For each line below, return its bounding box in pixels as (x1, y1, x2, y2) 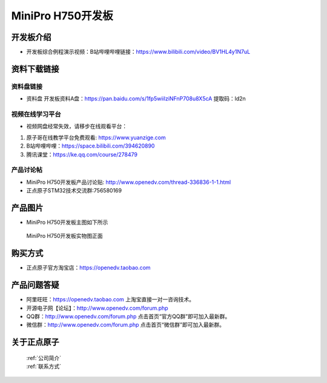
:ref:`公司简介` (26, 354, 62, 361)
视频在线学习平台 (11, 110, 61, 118)
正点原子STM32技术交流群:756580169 (26, 187, 122, 194)
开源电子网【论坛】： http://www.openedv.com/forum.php (26, 304, 169, 312)
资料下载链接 (11, 64, 59, 74)
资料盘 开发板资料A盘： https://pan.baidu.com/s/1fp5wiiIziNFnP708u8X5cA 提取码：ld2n (26, 95, 246, 102)
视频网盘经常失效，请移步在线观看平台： (26, 123, 127, 130)
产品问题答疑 (11, 280, 59, 290)
